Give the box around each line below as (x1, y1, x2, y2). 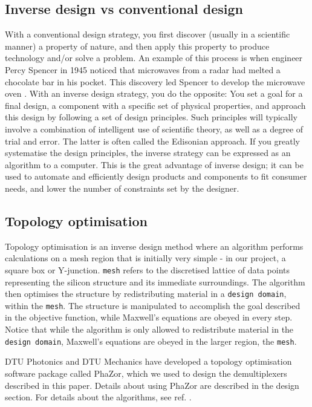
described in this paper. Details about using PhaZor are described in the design (5, 379, 299, 391)
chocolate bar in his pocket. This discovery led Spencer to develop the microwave (5, 75, 305, 88)
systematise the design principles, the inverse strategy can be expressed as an (5, 146, 291, 159)
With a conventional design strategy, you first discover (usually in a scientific (5, 28, 290, 41)
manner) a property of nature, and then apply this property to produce (5, 39, 270, 52)
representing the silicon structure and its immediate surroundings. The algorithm (5, 275, 305, 288)
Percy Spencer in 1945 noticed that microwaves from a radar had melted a (5, 63, 281, 76)
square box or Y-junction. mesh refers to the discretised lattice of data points (5, 263, 290, 276)
